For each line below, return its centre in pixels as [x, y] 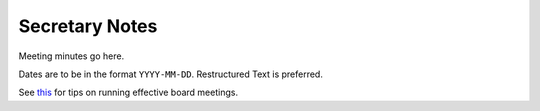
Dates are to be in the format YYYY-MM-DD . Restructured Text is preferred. [171, 74]
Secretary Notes [88, 26]
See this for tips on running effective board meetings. [128, 92]
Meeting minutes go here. [71, 56]
